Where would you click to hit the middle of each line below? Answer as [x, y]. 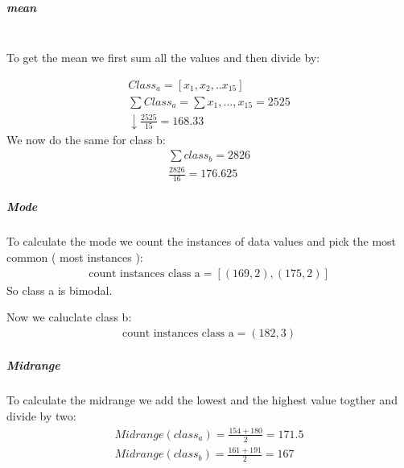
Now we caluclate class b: [69, 317]
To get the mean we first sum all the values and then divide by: [163, 58]
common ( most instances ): [75, 257]
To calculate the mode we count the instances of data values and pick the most [202, 241]
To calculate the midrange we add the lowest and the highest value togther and [202, 400]
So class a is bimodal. [60, 290]
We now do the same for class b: [86, 139]
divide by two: [41, 416]
